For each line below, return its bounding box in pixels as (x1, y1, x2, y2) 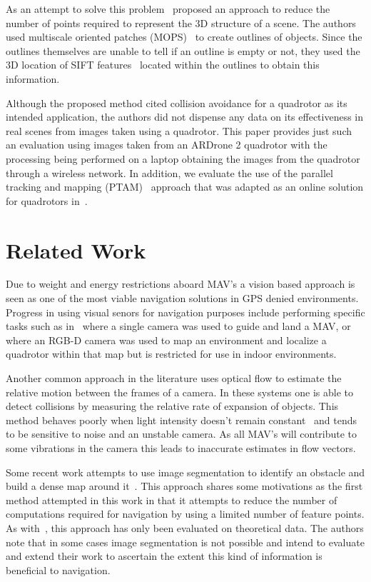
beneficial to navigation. (6, 562, 111, 577)
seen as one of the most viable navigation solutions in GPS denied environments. (6, 291, 359, 306)
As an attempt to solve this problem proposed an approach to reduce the (6, 1, 330, 16)
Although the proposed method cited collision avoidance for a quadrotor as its (6, 95, 347, 110)
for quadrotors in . (6, 193, 88, 208)
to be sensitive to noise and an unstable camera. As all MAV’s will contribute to (6, 426, 357, 441)
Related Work (6, 235, 146, 264)
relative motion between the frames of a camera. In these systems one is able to (6, 384, 353, 399)
